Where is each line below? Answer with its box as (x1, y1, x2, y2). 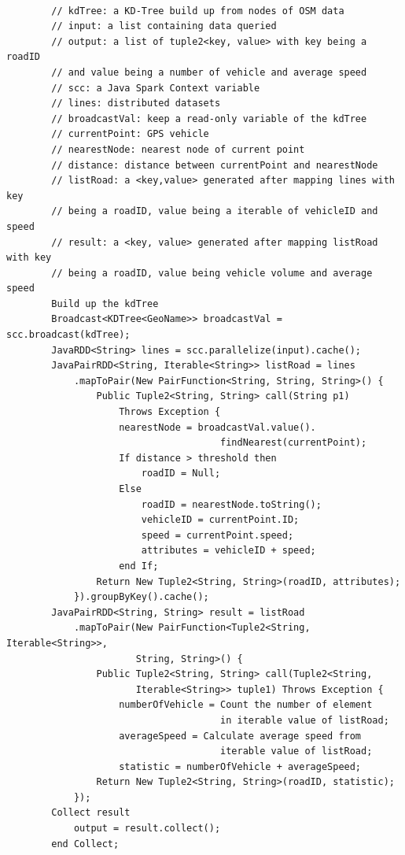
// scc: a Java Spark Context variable (51, 82, 260, 94)
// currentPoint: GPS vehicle (51, 128, 209, 140)
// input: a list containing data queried (51, 20, 277, 32)
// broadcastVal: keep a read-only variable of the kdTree (51, 113, 367, 124)
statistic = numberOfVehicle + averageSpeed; (119, 761, 362, 772)
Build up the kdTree (51, 298, 159, 309)
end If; (119, 560, 159, 572)
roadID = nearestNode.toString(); (141, 498, 322, 510)
